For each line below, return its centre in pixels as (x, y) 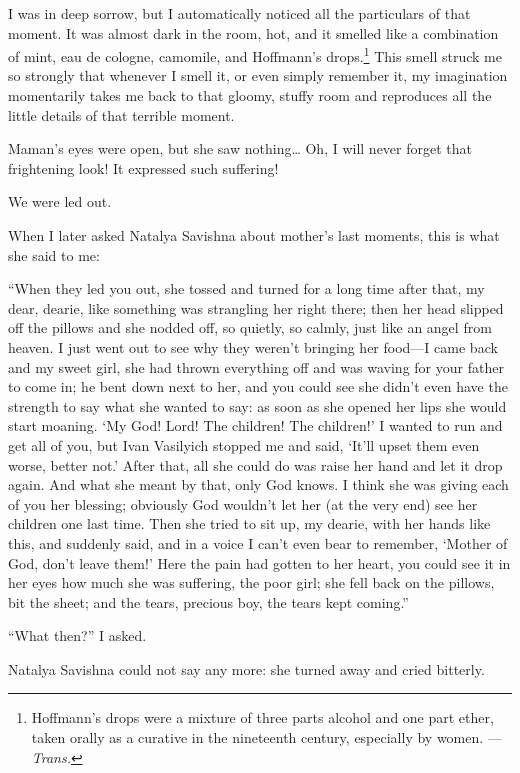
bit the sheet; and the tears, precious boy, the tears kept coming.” (208, 601)
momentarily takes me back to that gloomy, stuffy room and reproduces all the (250, 95)
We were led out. (60, 201)
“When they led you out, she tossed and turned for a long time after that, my (246, 288)
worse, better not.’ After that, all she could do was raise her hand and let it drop (255, 464)
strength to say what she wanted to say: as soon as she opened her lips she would (257, 405)
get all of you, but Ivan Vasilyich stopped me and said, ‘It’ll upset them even (244, 444)
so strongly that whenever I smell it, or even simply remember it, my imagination (258, 75)
